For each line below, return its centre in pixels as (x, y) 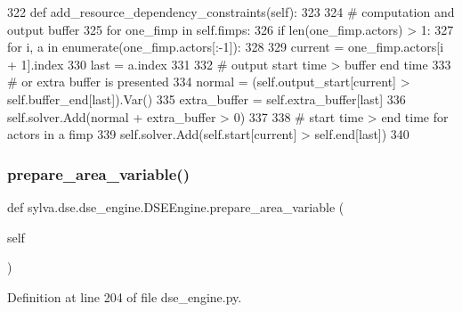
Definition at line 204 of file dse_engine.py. (125, 296)
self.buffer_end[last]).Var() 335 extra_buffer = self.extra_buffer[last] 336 (207, 99)
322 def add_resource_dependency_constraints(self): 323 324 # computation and (231, 12)
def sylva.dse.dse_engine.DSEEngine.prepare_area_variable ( (176, 206)
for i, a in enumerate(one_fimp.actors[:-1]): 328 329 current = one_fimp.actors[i (226, 47)
